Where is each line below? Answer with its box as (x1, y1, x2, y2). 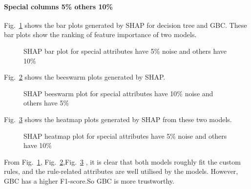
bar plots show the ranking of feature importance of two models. (4, 29, 197, 40)
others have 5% (23, 98, 69, 108)
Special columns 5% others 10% (4, 1, 113, 11)
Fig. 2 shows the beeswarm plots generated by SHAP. (4, 72, 166, 82)
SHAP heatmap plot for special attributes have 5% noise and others (23, 130, 227, 141)
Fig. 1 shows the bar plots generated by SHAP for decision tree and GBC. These (4, 20, 247, 30)
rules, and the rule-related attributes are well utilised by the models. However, (4, 166, 238, 176)
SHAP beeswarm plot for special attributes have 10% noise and (23, 88, 213, 98)
